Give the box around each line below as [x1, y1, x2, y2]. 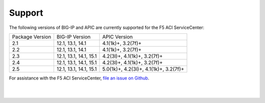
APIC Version [102, 33, 133, 40]
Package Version [12, 33, 52, 40]
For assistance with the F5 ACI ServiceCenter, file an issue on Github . [9, 75, 150, 81]
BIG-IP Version [56, 33, 91, 40]
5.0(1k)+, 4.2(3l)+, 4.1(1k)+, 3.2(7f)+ [102, 65, 185, 72]
